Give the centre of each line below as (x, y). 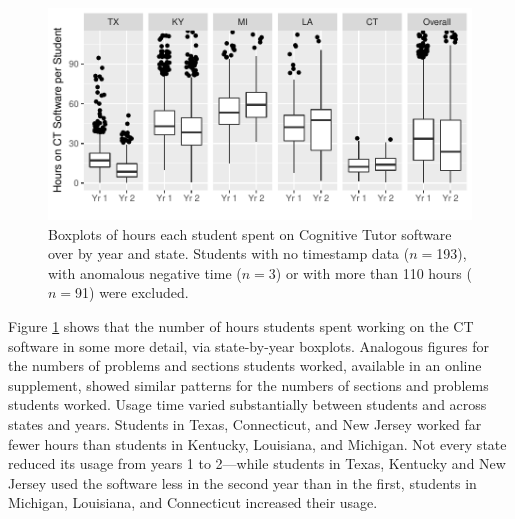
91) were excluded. (132, 292)
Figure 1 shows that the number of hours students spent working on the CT (241, 325)
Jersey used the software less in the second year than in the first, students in (242, 482)
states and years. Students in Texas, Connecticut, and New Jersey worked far (245, 423)
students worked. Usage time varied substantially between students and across (247, 404)
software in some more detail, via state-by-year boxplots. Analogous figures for (248, 345)
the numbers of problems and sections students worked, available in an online (245, 365)
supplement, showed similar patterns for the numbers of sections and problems (248, 384)
